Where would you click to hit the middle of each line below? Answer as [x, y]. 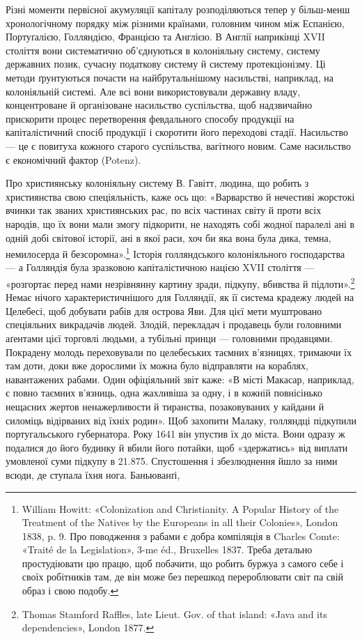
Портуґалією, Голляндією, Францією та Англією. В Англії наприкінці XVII [165, 37]
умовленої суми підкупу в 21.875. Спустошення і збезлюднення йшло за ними [172, 461]
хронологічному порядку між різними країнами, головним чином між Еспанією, [175, 23]
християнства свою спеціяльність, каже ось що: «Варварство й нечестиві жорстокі [180, 196]
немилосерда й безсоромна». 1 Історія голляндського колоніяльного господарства [175, 253]
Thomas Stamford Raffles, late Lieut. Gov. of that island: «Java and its [174, 614]
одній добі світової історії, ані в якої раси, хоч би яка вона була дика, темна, [168, 237]
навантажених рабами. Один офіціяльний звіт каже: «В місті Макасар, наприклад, [180, 379]
